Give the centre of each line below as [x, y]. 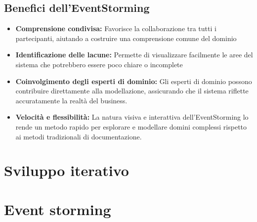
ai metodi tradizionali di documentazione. [79, 136]
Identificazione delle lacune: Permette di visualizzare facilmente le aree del [134, 55]
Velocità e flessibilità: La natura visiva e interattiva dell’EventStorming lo [132, 117]
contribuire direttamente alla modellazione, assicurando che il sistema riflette [132, 91]
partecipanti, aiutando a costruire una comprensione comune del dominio [126, 38]
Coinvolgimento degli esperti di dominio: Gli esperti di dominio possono [134, 81]
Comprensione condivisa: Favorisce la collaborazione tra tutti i [116, 28]
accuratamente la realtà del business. [71, 100]
